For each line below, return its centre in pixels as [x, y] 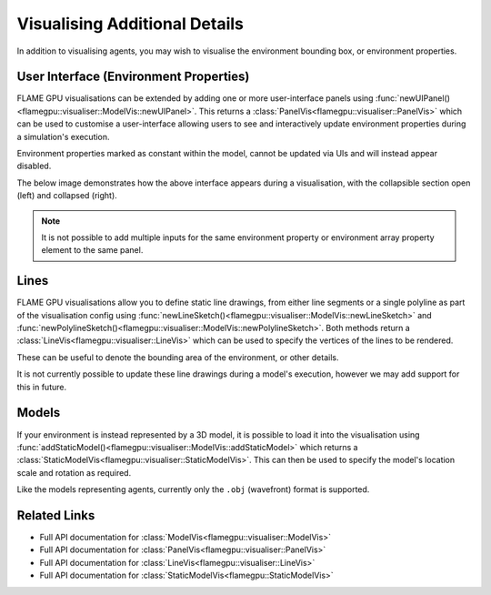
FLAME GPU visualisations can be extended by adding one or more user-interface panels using [195, 98]
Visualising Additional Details [130, 24]
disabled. [34, 166]
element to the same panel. [92, 250]
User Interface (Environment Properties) [133, 77]
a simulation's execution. [63, 136]
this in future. [42, 387]
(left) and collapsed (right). [67, 196]
